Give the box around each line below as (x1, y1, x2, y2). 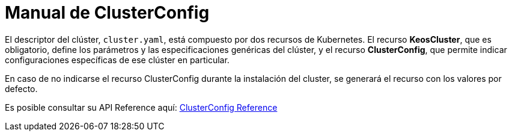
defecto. (5, 83, 38, 94)
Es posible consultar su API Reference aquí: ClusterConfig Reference (5, 102, 278, 113)
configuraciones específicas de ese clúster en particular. (5, 54, 230, 65)
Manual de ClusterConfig (5, 2, 210, 23)
